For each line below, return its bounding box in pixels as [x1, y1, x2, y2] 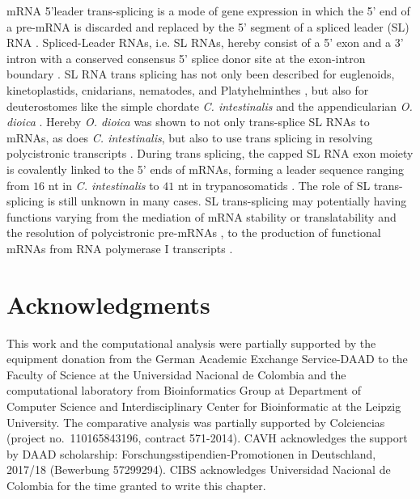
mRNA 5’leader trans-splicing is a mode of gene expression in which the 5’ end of [6, 2, 410, 19]
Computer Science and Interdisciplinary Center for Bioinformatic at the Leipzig [6, 398, 401, 414]
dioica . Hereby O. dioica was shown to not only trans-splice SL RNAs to [6, 113, 370, 130]
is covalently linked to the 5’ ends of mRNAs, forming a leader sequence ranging [6, 160, 404, 177]
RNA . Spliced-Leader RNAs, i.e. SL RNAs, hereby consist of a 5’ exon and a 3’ [6, 34, 404, 51]
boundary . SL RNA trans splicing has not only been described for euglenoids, [6, 66, 395, 82]
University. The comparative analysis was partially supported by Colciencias [6, 413, 385, 430]
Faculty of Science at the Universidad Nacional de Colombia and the [6, 366, 346, 383]
